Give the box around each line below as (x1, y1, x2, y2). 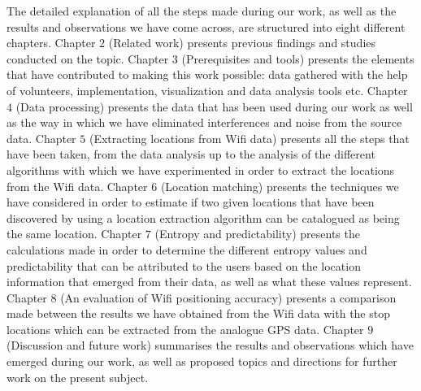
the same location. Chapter (7, 225, 142, 242)
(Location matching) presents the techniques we (160, 177, 399, 194)
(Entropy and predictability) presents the (154, 225, 360, 242)
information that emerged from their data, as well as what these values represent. (7, 273, 412, 290)
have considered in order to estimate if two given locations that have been (7, 193, 375, 211)
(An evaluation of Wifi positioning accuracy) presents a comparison (60, 289, 397, 306)
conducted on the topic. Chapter (7, 50, 169, 67)
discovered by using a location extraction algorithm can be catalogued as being (7, 209, 400, 226)
